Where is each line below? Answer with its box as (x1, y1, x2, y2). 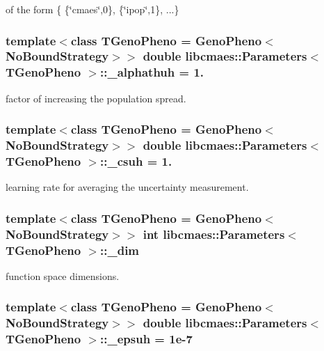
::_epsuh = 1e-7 (100, 330, 193, 348)
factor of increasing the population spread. (6, 91, 186, 105)
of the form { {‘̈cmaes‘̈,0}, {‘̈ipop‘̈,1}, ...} (6, 2, 179, 16)
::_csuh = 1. (100, 153, 172, 170)
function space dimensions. (6, 268, 120, 283)
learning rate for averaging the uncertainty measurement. (6, 180, 249, 194)
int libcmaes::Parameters (143, 225, 285, 242)
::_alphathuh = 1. (100, 63, 204, 81)
